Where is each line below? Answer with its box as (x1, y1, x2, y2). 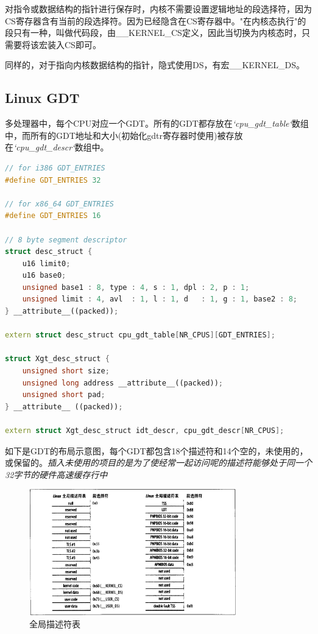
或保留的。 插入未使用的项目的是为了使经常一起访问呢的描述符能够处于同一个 (5, 456, 312, 469)
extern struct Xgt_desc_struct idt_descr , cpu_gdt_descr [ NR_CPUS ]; (5, 426, 284, 435)
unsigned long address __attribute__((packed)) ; (22, 378, 223, 387)
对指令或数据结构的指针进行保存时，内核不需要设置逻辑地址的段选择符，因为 (5, 2, 312, 15)
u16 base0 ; (22, 271, 66, 280)
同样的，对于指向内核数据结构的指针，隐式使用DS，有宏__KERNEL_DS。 (5, 58, 305, 71)
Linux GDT (5, 88, 80, 107)
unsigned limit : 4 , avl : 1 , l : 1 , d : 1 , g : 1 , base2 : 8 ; (22, 295, 298, 304)
